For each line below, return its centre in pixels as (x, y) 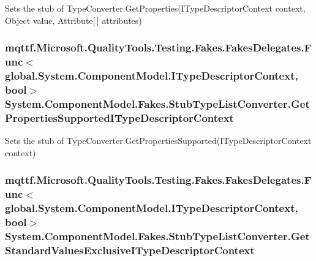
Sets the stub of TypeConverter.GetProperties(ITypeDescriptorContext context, (155, 8)
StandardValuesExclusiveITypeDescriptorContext (130, 250)
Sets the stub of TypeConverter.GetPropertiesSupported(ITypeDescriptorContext (158, 141)
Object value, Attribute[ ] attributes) (73, 20)
